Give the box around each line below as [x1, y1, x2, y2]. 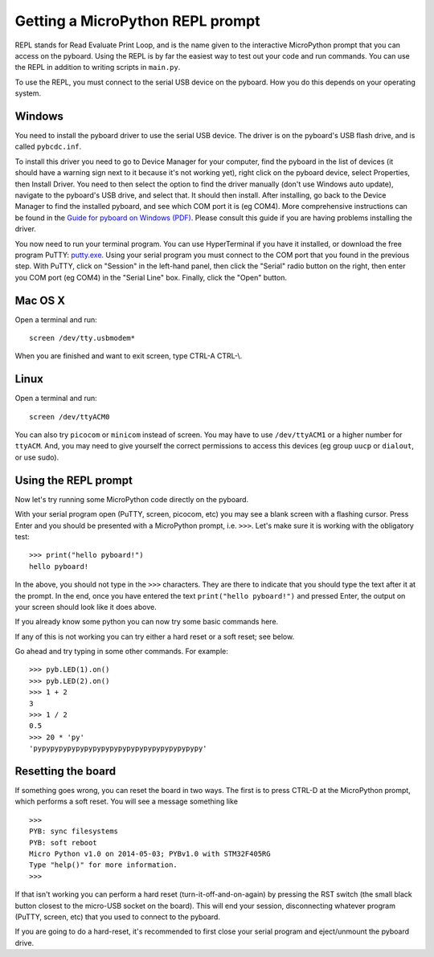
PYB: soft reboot [29, 838, 97, 847]
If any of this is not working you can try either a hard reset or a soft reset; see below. [14, 632, 295, 641]
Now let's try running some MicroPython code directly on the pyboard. [14, 494, 249, 504]
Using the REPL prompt [14, 473, 133, 487]
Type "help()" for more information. [29, 861, 178, 869]
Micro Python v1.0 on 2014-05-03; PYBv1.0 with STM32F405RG [29, 849, 271, 859]
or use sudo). [14, 452, 59, 462]
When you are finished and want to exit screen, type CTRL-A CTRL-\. [14, 351, 243, 361]
